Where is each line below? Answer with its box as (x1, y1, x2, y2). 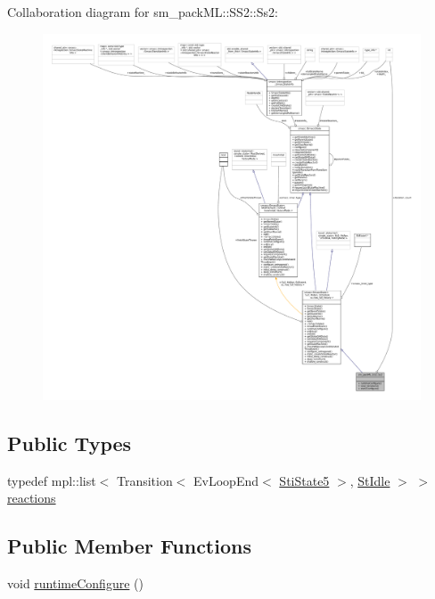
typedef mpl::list (7, 471, 96, 489)
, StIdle (349, 471, 390, 489)
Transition (116, 471, 173, 489)
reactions (7, 488, 56, 507)
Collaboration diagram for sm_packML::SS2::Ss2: (7, 3, 278, 21)
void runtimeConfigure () (7, 573, 144, 592)
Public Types (7, 429, 132, 456)
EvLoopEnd (193, 471, 259, 489)
